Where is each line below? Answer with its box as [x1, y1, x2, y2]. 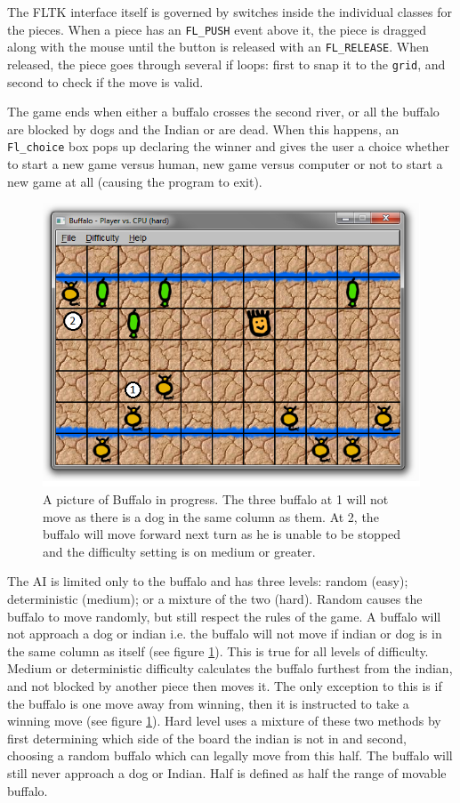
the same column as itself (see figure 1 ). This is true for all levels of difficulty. [7, 641, 429, 660]
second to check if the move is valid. [7, 72, 204, 91]
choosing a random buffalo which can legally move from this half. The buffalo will [7, 746, 453, 765]
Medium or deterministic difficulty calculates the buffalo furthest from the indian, [7, 659, 453, 678]
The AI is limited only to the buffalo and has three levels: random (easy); [7, 572, 408, 590]
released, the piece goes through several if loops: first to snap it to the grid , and [7, 54, 446, 73]
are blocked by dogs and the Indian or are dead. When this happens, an [7, 119, 399, 138]
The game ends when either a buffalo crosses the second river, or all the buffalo [7, 102, 440, 121]
